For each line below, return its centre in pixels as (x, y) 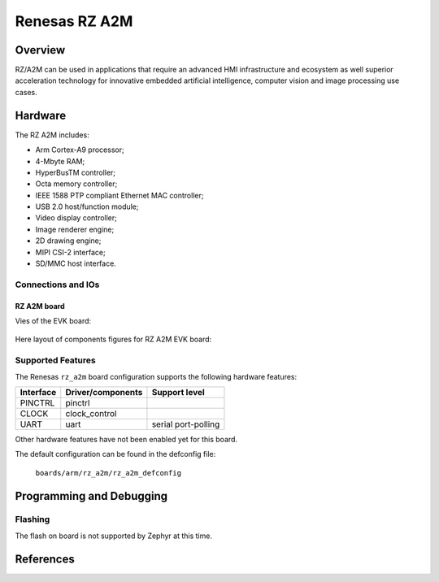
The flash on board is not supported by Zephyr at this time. (114, 536)
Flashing (33, 519)
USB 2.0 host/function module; (87, 206)
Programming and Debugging (91, 496)
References (45, 559)
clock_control (91, 413)
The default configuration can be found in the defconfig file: (115, 454)
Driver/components (104, 392)
